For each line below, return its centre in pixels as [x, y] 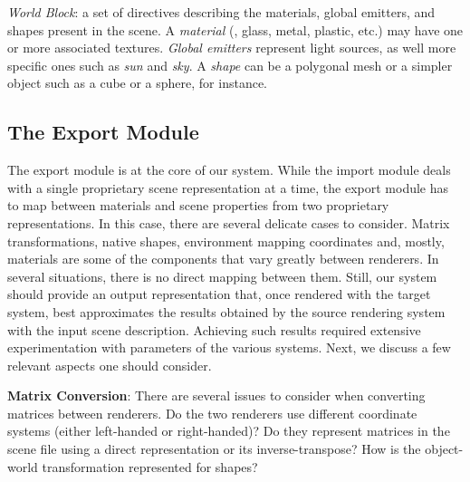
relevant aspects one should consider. [110, 365]
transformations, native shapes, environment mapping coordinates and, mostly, [226, 241]
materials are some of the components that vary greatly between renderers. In [223, 259]
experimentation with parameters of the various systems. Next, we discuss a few [229, 347]
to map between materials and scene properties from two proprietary [198, 205]
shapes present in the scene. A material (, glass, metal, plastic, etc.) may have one [235, 29]
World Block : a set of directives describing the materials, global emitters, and [221, 12]
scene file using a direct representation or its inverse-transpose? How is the [214, 449]
